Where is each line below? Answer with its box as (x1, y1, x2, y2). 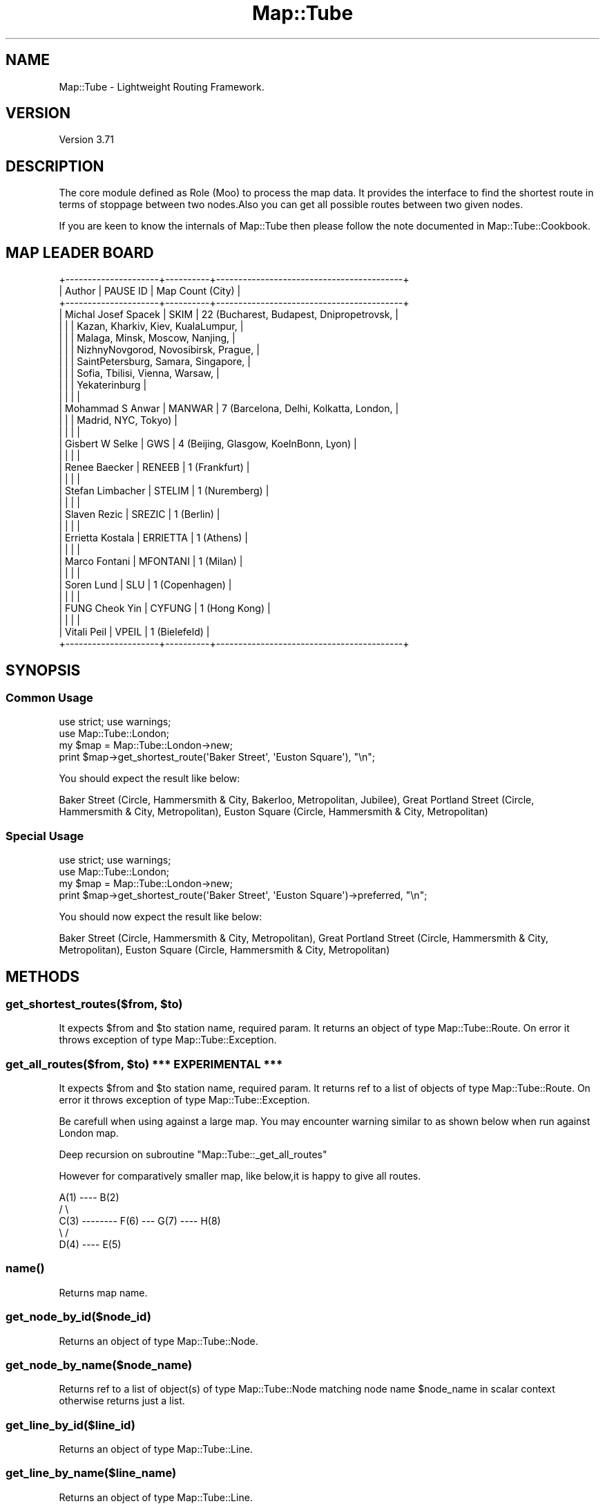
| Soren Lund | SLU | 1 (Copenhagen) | (59, 579, 232, 591)
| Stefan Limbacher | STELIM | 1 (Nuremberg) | (59, 485, 269, 497)
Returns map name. (59, 1286, 148, 1299)
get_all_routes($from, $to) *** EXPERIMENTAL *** (6, 1057, 283, 1071)
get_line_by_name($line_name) (6, 1466, 177, 1480)
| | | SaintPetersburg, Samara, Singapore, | (59, 355, 251, 368)
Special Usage (6, 828, 84, 843)
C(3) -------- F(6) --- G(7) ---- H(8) (59, 1215, 221, 1227)
